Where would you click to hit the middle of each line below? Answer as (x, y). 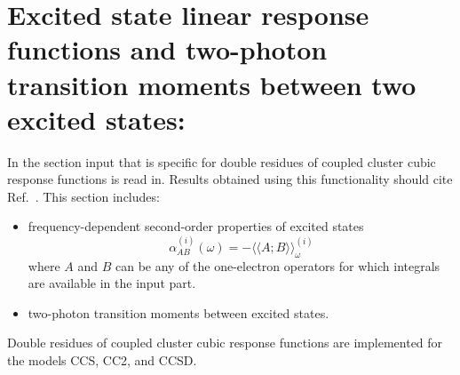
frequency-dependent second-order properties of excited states (196, 226)
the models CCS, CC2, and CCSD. (102, 360)
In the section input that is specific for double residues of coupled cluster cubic (222, 161)
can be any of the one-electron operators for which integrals (278, 265)
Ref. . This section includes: (83, 196)
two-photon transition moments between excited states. (178, 312)
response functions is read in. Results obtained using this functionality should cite (230, 179)
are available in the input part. (112, 283)
